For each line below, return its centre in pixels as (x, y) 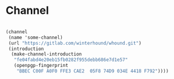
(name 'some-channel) (35, 37)
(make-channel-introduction (47, 54)
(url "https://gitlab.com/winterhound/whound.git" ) (75, 43)
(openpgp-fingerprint (41, 66)
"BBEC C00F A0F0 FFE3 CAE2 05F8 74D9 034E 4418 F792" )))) (93, 71)
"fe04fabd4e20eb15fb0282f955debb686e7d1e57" (71, 60)
